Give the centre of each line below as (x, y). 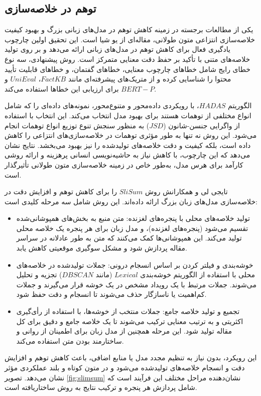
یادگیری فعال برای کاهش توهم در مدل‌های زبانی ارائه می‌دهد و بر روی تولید (117, 49)
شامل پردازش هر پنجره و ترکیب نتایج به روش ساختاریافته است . (101, 387)
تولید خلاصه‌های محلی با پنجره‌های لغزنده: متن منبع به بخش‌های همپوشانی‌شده (133, 218)
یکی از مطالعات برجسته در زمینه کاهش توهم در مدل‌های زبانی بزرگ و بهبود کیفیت (129, 29)
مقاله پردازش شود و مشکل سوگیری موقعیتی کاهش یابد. (102, 248)
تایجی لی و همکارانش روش (186, 191)
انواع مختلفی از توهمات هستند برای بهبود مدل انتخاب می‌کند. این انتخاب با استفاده (128, 115)
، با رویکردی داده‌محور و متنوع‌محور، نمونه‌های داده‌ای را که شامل (102, 105)
